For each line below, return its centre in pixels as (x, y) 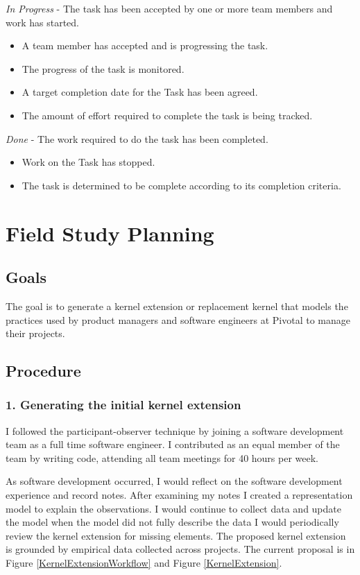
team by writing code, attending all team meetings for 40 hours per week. (162, 457)
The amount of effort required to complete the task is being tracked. (167, 115)
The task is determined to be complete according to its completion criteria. (181, 185)
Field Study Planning (110, 233)
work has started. (43, 22)
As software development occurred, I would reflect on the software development (174, 481)
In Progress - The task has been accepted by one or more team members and (169, 8)
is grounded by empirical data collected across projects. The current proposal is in (180, 549)
